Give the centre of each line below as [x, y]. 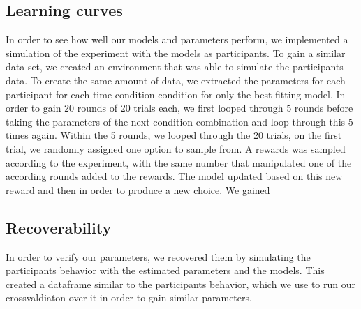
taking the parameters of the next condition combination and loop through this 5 [179, 121]
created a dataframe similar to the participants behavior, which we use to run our [181, 284]
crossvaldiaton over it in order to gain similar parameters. [129, 297]
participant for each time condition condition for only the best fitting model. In [176, 94]
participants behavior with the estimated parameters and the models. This [165, 270]
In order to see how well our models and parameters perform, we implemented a [177, 39]
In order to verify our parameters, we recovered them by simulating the [158, 256]
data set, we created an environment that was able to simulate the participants [175, 67]
